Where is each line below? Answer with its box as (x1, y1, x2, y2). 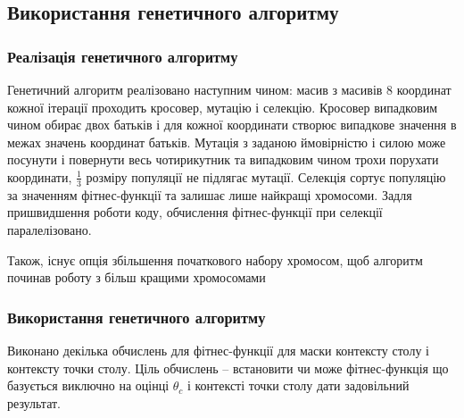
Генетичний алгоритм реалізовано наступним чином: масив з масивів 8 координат (7, 80, 452, 98)
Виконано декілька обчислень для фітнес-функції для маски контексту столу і (7, 340, 429, 359)
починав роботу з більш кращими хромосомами (7, 268, 266, 287)
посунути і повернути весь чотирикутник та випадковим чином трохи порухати (7, 150, 439, 169)
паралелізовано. (7, 220, 92, 238)
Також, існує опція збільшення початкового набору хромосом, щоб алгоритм (7, 250, 423, 269)
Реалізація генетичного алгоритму (7, 45, 238, 67)
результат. (7, 393, 61, 412)
